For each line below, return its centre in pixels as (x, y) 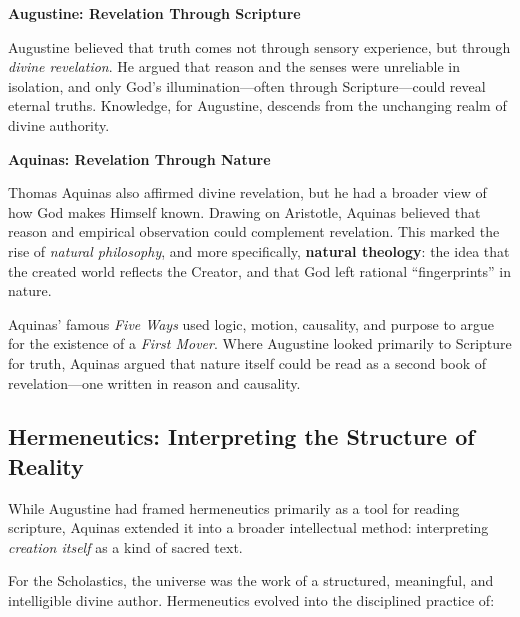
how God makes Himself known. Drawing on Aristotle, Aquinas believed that (244, 211)
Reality (46, 465)
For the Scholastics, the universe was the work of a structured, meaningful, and (251, 580)
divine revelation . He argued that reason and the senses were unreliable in (234, 66)
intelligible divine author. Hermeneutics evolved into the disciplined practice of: (251, 600)
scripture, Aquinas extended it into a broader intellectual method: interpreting (248, 527)
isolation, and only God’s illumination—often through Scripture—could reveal (247, 85)
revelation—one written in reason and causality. (154, 382)
